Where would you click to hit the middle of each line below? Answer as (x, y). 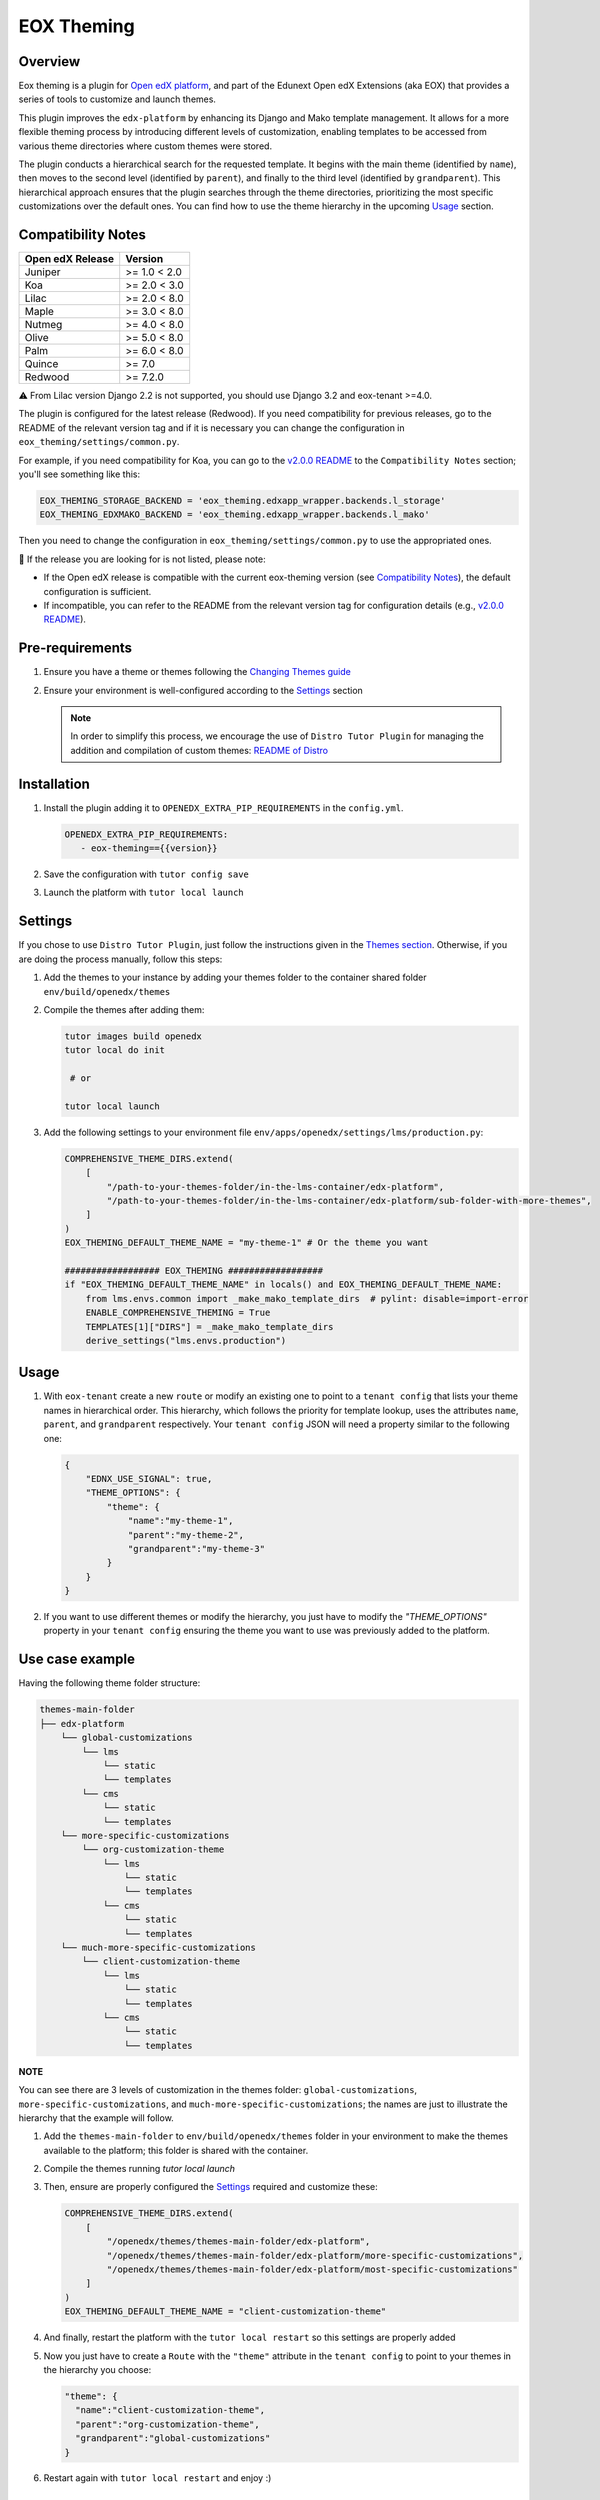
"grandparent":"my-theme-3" (196, 1548)
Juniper (42, 272)
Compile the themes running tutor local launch (139, 2169)
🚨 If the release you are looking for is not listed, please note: (142, 559)
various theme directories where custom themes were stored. (145, 146)
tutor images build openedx (133, 1036)
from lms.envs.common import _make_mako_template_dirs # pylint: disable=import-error (307, 1298)
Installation (54, 783)
